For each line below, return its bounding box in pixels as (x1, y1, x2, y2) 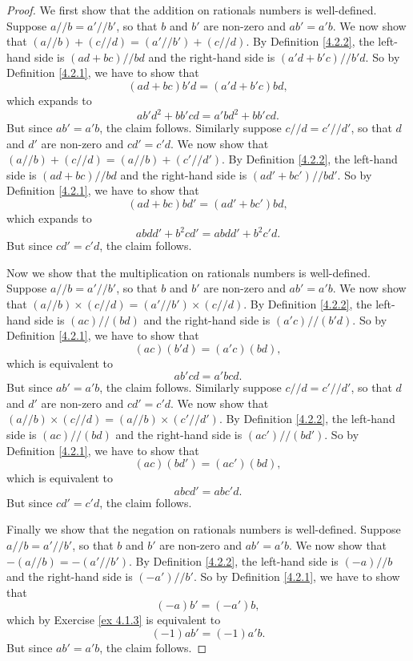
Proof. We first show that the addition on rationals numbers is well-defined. (6, 2, 377, 18)
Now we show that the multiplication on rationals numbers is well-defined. (6, 264, 371, 280)
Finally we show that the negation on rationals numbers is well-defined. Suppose (6, 521, 401, 538)
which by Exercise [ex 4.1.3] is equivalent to (6, 611, 221, 628)
